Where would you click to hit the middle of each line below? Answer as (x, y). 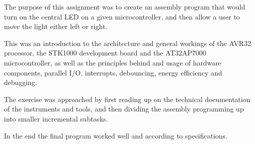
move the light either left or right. (56, 26)
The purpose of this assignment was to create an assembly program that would (125, 6)
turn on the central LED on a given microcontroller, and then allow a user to (122, 16)
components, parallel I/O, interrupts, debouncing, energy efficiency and (113, 72)
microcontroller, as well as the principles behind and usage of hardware (113, 62)
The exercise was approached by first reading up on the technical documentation (127, 99)
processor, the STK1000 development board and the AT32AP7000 (105, 53)
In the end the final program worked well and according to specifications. (116, 135)
